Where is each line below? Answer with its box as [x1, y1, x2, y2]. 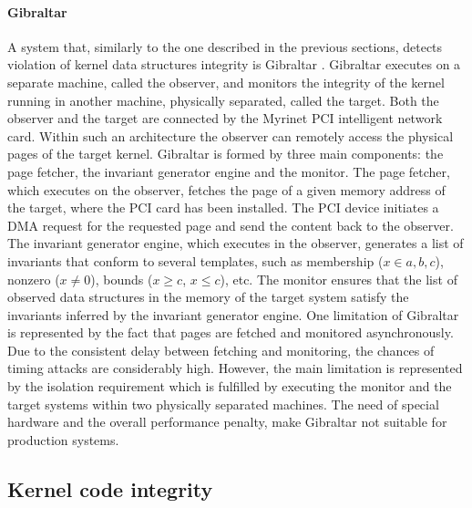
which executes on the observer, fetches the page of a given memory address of [7, 180, 446, 199]
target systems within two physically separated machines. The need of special [7, 394, 439, 413]
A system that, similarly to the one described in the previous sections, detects [7, 36, 443, 56]
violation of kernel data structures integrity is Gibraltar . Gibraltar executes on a [7, 55, 461, 74]
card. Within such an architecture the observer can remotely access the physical [7, 126, 454, 145]
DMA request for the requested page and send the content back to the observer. [7, 215, 454, 234]
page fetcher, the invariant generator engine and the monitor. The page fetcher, [7, 161, 450, 181]
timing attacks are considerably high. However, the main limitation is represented [7, 358, 463, 378]
